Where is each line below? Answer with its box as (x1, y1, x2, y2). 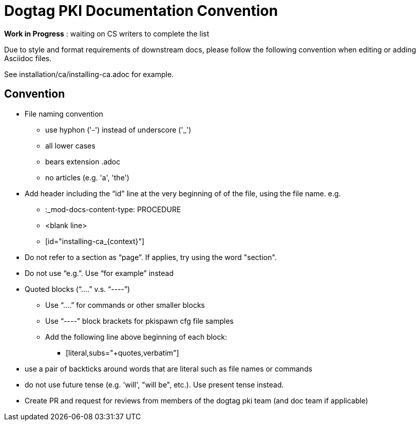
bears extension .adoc (45, 157, 121, 166)
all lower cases (45, 141, 96, 150)
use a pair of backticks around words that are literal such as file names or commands (25, 364, 313, 373)
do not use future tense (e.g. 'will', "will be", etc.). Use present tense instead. (25, 380, 284, 389)
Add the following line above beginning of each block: (45, 332, 227, 341)
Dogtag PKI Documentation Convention (4, 2, 278, 20)
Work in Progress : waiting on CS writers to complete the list (4, 29, 209, 38)
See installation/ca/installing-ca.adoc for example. (4, 69, 174, 79)
